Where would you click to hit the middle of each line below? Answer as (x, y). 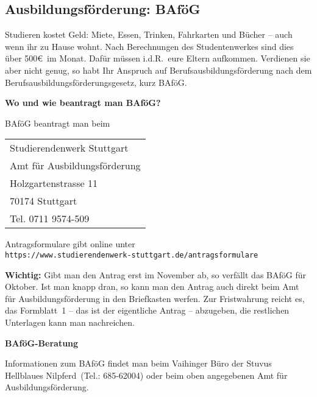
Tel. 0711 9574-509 (50, 219)
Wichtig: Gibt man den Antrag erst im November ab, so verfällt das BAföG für (155, 274)
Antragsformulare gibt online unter (70, 244)
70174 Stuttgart (44, 201)
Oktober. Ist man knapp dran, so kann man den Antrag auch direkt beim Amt (152, 286)
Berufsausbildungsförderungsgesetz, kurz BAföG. (96, 82)
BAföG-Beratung (42, 343)
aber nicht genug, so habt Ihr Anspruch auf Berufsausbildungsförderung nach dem (158, 70)
